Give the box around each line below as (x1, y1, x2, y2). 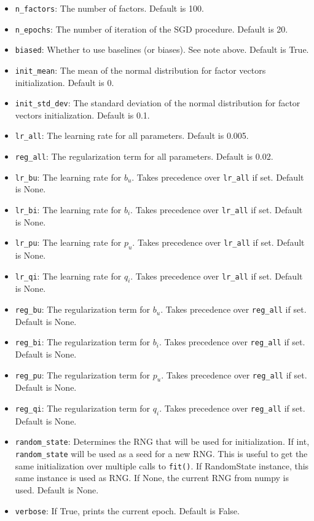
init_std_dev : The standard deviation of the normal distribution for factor (15, 96, 300, 109)
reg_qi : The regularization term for (15, 401, 151, 414)
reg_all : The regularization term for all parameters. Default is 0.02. (15, 150, 273, 163)
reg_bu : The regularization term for (15, 303, 151, 316)
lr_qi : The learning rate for (15, 269, 122, 282)
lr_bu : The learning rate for (15, 170, 122, 183)
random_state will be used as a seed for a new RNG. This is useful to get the (15, 447, 308, 460)
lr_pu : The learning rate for (15, 236, 122, 249)
